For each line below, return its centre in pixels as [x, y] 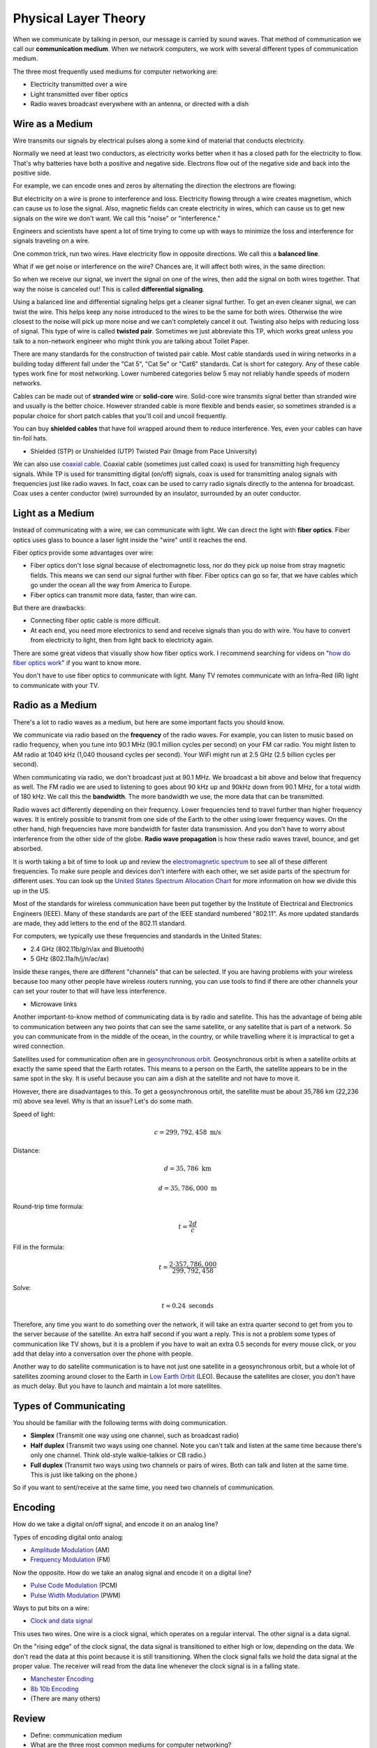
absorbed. [28, 849]
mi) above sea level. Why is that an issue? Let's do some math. [103, 1101]
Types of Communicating [69, 1406]
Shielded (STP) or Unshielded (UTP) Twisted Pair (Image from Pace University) [144, 451]
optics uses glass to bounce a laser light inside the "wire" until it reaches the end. [130, 540]
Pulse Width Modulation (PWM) [76, 1595]
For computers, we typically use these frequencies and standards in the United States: [137, 936]
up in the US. [31, 891]
